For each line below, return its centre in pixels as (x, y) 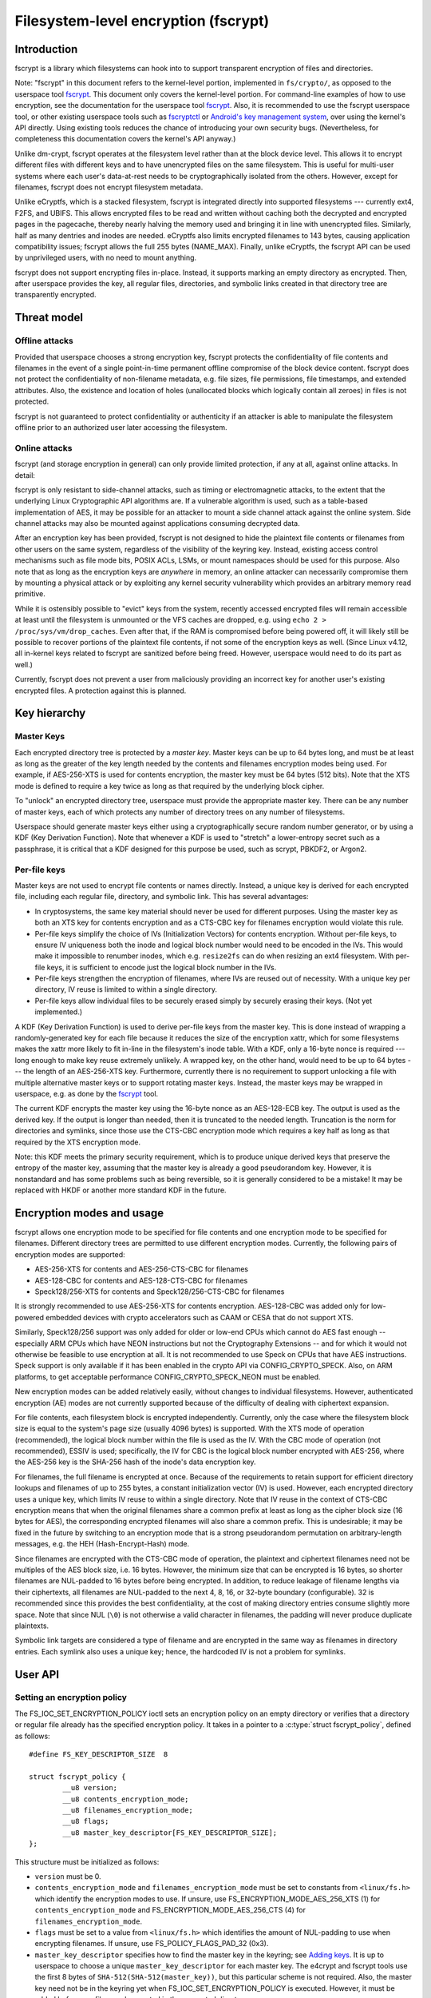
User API (37, 1674)
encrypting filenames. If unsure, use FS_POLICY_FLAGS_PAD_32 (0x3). (152, 1944)
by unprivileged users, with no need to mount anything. (106, 258)
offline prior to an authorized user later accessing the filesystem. (121, 427)
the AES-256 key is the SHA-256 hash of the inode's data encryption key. (135, 1462)
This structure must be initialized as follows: (87, 1861)
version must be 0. (68, 1876)
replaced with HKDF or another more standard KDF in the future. (121, 1190)
